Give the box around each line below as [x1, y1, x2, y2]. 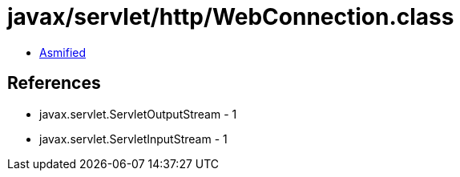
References [7, 73, 101, 94]
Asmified [39, 45, 87, 59]
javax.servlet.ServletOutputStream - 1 [39, 107, 237, 121]
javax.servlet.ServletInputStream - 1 [39, 131, 228, 146]
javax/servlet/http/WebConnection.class [7, 3, 454, 30]
